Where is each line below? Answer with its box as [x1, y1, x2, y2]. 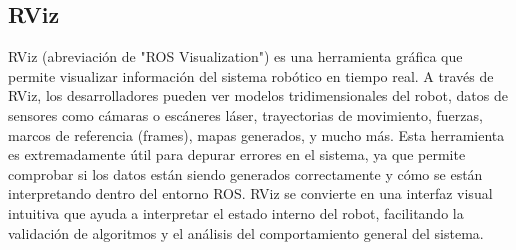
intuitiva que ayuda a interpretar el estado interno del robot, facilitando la [8, 202, 464, 223]
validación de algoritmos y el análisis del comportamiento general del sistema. [8, 222, 484, 243]
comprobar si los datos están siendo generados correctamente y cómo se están [8, 163, 483, 184]
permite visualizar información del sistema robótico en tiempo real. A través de [8, 65, 494, 86]
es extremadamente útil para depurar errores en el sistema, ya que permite [8, 144, 466, 165]
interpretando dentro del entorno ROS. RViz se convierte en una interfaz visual [8, 183, 493, 204]
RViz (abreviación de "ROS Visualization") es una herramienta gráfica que [8, 46, 463, 67]
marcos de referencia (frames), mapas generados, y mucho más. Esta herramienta [8, 124, 505, 145]
